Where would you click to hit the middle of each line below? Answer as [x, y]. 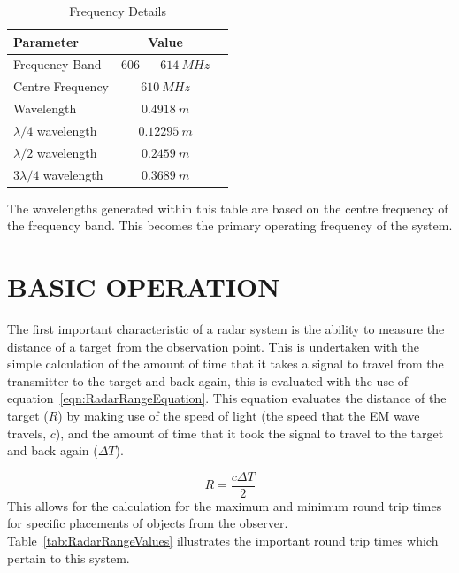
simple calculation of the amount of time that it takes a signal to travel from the [226, 364]
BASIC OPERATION [144, 286]
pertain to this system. [69, 558]
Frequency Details [118, 11]
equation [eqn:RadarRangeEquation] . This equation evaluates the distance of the [227, 398]
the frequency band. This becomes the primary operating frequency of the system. [230, 225]
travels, [27, 433]
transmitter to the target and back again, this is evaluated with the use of [208, 380]
